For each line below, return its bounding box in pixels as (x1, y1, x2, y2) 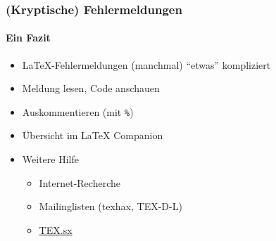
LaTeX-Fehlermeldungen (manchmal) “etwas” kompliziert (22, 57, 271, 72)
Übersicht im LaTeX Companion (22, 128, 163, 143)
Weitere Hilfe (22, 152, 79, 167)
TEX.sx (39, 222, 73, 237)
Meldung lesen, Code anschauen (22, 81, 160, 96)
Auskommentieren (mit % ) (22, 104, 134, 119)
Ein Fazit (6, 30, 51, 45)
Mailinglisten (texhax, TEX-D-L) (39, 199, 182, 214)
